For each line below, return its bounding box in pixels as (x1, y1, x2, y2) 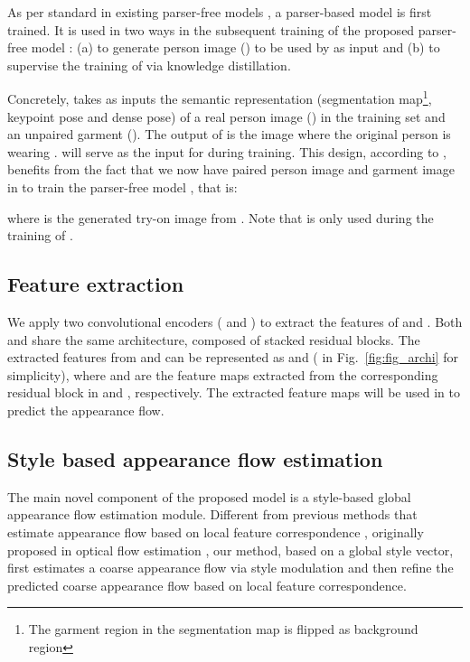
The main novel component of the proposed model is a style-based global (7, 487, 411, 506)
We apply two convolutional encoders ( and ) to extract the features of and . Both (7, 312, 463, 331)
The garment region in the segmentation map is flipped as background (28, 620, 418, 639)
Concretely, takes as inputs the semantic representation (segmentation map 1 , (7, 87, 432, 108)
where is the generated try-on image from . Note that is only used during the (7, 208, 434, 227)
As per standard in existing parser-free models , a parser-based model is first (7, 3, 432, 21)
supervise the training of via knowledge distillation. (7, 55, 291, 74)
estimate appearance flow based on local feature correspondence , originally (7, 522, 424, 541)
